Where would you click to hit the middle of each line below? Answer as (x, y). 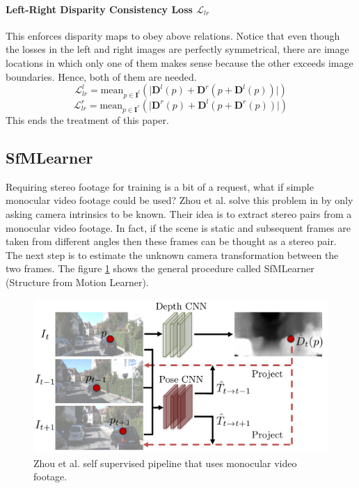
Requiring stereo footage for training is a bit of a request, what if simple (160, 186)
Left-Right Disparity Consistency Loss (99, 9)
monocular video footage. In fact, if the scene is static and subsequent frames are (178, 227)
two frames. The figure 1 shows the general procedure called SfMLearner (160, 268)
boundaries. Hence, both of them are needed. (101, 76)
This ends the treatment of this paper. (87, 119)
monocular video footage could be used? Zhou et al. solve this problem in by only (179, 200)
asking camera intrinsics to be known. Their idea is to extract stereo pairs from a (179, 213)
